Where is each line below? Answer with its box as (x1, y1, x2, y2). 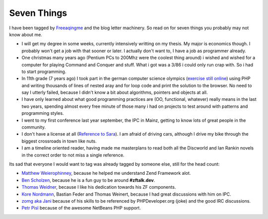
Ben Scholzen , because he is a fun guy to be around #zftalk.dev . (21, 177, 155, 183)
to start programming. (21, 69, 67, 74)
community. (21, 124, 46, 130)
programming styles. (21, 110, 64, 116)
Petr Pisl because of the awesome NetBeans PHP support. (21, 205, 141, 211)
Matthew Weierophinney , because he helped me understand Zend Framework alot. (21, 170, 191, 176)
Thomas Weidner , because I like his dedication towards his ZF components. (21, 184, 176, 190)
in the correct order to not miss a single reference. (21, 152, 125, 158)
